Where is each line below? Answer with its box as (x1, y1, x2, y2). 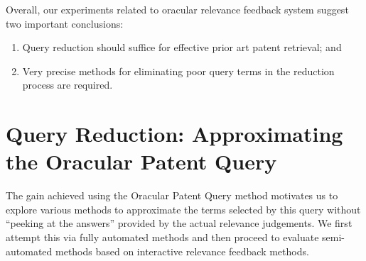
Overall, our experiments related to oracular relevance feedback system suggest (6, 2, 349, 16)
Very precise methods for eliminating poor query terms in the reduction (22, 63, 335, 78)
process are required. (22, 77, 113, 92)
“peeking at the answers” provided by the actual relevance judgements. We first (6, 216, 352, 231)
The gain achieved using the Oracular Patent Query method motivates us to (6, 188, 338, 203)
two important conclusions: (6, 16, 124, 30)
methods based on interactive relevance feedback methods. (55, 243, 309, 258)
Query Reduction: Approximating (6, 119, 343, 148)
